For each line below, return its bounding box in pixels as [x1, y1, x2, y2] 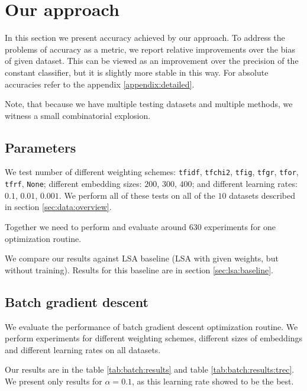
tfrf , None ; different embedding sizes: [5, 177, 142, 190]
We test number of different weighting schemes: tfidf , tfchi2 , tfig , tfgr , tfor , [5, 166, 299, 178]
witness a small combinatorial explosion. [5, 109, 151, 121]
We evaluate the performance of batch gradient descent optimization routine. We [5, 320, 298, 332]
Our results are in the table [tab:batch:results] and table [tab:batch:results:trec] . [5, 363, 295, 376]
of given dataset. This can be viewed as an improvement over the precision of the [5, 54, 299, 67]
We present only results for [5, 374, 102, 387]
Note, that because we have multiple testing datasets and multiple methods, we [5, 98, 293, 110]
